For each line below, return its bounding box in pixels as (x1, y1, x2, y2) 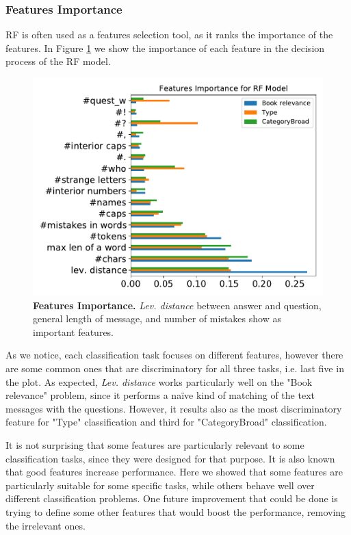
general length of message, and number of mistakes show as (33, 311, 281, 326)
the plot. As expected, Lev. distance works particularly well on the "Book (5, 374, 313, 389)
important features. (33, 324, 114, 339)
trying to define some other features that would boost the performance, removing (5, 504, 346, 519)
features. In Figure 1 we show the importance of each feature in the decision (5, 40, 325, 55)
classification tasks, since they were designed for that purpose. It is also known (5, 451, 335, 465)
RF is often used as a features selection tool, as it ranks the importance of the (5, 27, 333, 42)
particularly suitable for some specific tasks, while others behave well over (5, 478, 315, 492)
